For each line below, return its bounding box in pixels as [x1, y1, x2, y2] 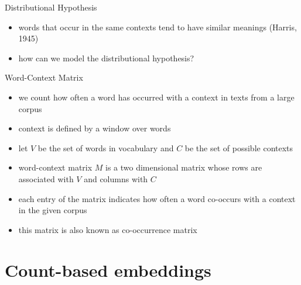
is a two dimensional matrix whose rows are [105, 161, 262, 173]
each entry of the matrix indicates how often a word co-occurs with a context [18, 192, 296, 204]
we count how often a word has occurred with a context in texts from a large [18, 91, 295, 103]
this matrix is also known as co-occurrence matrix [18, 223, 197, 235]
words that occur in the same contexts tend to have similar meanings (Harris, [18, 20, 297, 33]
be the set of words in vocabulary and [37, 141, 174, 154]
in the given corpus [18, 204, 87, 216]
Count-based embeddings [5, 258, 211, 281]
